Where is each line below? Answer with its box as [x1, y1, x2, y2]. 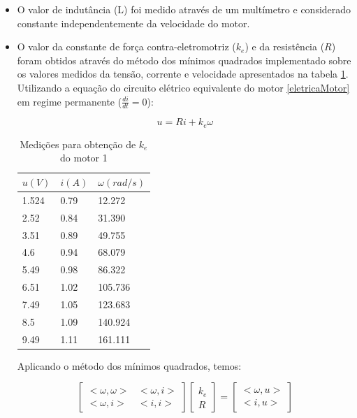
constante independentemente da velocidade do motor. [17, 15, 250, 30]
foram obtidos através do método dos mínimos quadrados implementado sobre [17, 52, 351, 67]
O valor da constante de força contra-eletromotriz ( [17, 39, 236, 54]
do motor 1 [60, 150, 108, 165]
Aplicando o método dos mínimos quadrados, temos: [17, 358, 242, 373]
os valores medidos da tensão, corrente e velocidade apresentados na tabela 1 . [17, 66, 349, 81]
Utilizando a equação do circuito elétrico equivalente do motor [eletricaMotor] [17, 80, 350, 94]
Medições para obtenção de [20, 136, 136, 151]
